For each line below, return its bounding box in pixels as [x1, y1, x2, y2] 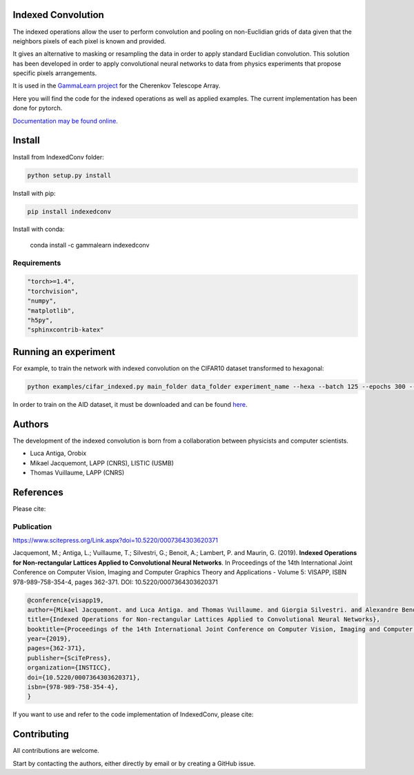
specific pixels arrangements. [12, 69, 97, 77]
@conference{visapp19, [27, 596, 104, 604]
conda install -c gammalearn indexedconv [30, 241, 150, 249]
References [12, 486, 63, 498]
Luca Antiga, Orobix [30, 449, 87, 458]
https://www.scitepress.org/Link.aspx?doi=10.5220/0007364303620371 [12, 536, 219, 544]
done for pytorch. [12, 104, 63, 112]
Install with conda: [12, 225, 65, 234]
